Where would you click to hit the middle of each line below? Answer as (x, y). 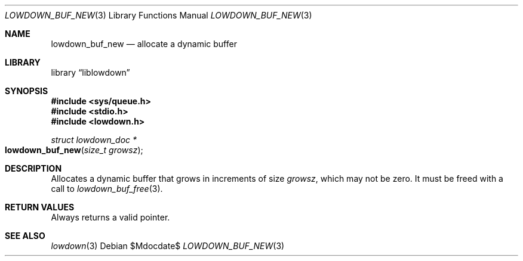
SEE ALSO (25, 236)
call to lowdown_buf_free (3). (107, 189)
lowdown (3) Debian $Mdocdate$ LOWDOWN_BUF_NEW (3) (168, 246)
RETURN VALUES (40, 207)
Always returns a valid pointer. (110, 217)
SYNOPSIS (27, 91)
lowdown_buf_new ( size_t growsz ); (74, 150)
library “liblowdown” (90, 72)
